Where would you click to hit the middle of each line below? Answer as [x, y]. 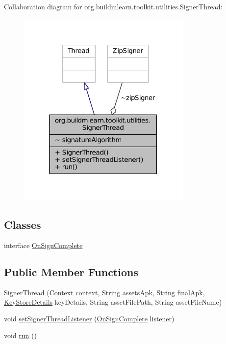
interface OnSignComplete [43, 245]
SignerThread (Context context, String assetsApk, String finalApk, [104, 292]
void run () [20, 335]
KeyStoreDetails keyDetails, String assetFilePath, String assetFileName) [113, 302]
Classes [23, 225]
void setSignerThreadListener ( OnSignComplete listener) [89, 319]
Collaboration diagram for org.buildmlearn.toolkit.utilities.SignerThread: [113, 6]
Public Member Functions [71, 272]
